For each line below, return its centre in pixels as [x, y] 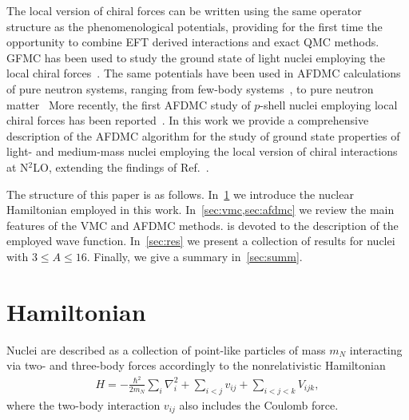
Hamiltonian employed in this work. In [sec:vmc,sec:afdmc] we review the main [201, 210]
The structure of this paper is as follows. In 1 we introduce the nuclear [180, 194]
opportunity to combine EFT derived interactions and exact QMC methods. [193, 42]
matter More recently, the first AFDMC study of [129, 104]
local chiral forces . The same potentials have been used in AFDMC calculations [204, 73]
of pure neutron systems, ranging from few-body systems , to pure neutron [190, 88]
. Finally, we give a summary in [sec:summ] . [195, 256]
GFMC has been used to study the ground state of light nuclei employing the [196, 57]
